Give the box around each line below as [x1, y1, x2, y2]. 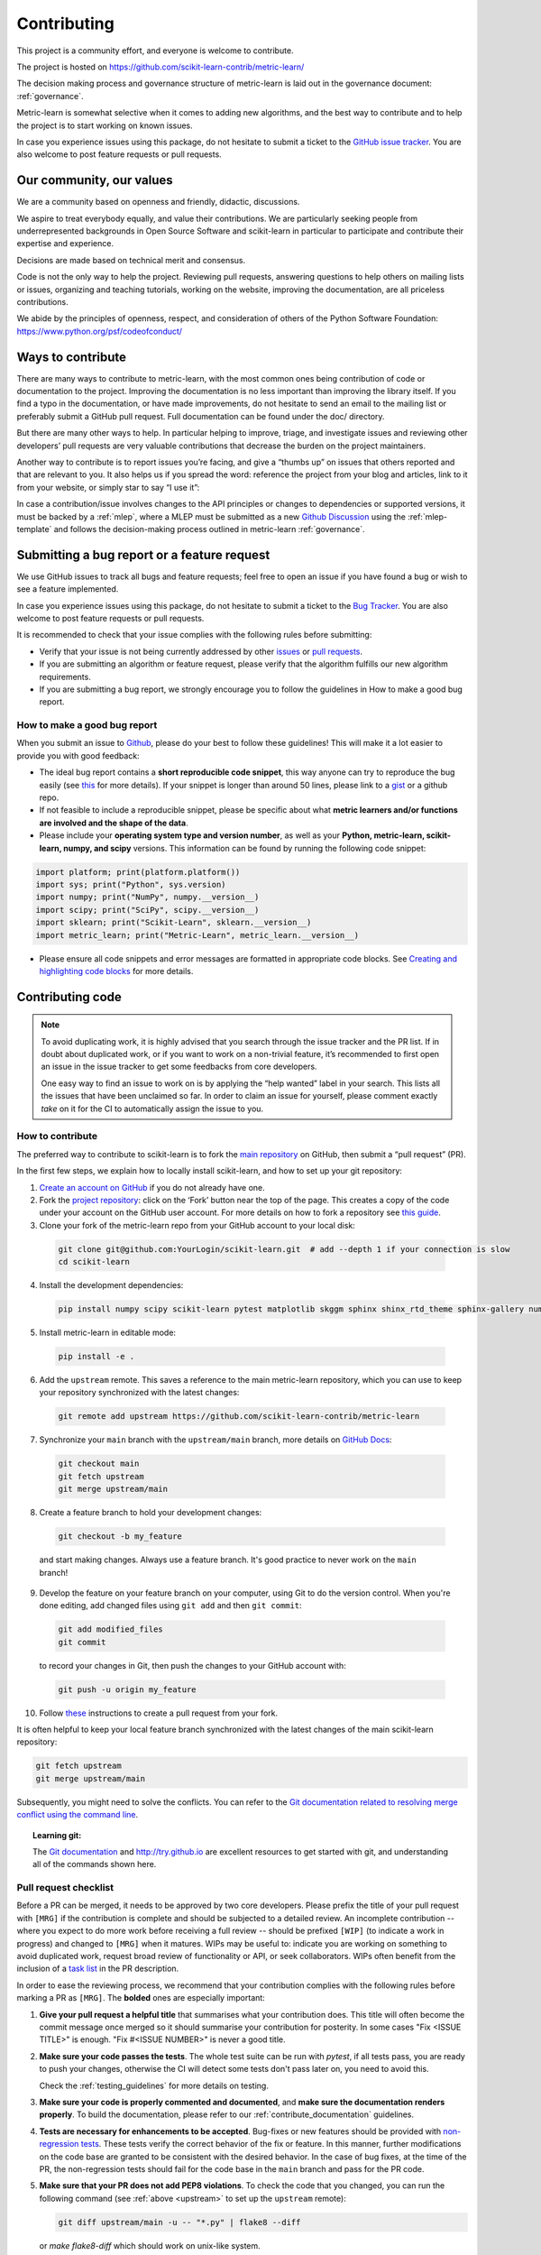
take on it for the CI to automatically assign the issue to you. [41, 1103, 264, 1114]
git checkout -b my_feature [58, 1532, 182, 1542]
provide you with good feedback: [16, 750, 140, 761]
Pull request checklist [16, 1882, 115, 1894]
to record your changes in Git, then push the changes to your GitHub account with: [39, 1660, 346, 1671]
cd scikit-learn [58, 1256, 131, 1267]
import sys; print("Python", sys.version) [35, 879, 226, 889]
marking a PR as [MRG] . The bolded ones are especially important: [16, 1993, 265, 2003]
